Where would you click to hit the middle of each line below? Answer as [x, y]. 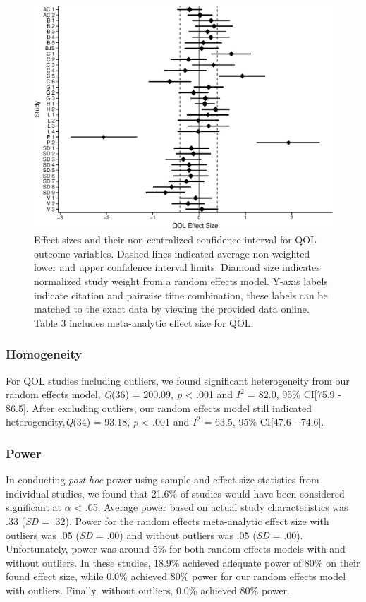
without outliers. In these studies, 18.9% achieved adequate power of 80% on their [183, 562]
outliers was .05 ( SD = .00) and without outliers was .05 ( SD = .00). [154, 535]
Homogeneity [44, 354]
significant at [34, 507]
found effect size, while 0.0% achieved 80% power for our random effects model [176, 576]
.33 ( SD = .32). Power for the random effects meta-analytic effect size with [167, 520]
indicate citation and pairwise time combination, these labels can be [181, 295]
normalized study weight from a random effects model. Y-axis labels [181, 281]
